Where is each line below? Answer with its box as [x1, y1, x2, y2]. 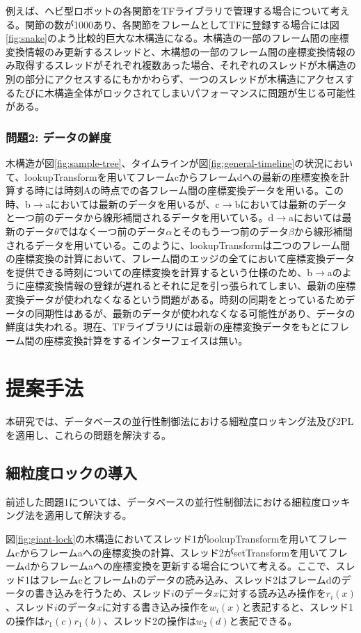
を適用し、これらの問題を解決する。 [6, 428, 171, 442]
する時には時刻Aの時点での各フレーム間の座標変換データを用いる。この [15, 183, 344, 198]
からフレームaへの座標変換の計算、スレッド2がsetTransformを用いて [19, 545, 328, 559]
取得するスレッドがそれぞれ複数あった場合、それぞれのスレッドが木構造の [15, 58, 356, 72]
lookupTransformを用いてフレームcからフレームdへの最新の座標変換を [24, 169, 340, 184]
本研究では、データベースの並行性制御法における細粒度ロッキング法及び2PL [6, 414, 354, 428]
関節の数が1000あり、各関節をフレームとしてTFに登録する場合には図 [24, 17, 339, 31]
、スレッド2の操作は [104, 613, 197, 627]
